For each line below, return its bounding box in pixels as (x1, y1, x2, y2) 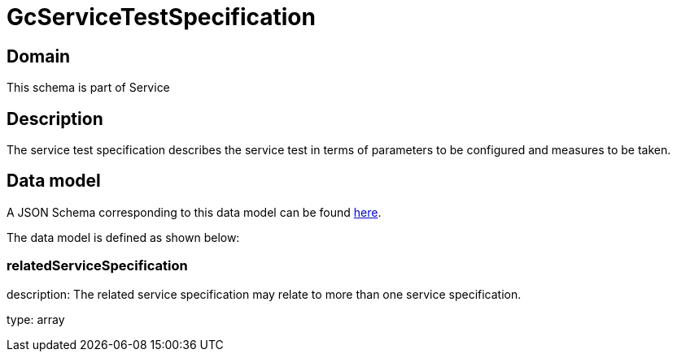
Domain (7, 45, 71, 67)
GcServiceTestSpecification (7, 3, 316, 31)
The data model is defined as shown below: (7, 230, 240, 244)
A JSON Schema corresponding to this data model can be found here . (7, 205, 382, 219)
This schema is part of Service (7, 80, 170, 95)
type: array (7, 312, 65, 326)
